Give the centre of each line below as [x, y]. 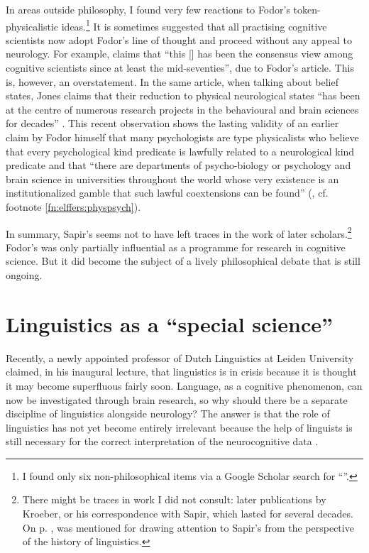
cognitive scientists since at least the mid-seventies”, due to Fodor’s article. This [180, 68]
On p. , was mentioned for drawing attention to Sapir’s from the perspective [188, 527]
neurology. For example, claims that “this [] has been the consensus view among [180, 54]
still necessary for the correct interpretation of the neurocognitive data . [162, 441]
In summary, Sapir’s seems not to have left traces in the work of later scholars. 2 [179, 232]
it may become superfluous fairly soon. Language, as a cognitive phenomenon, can [184, 385]
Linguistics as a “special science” [169, 323]
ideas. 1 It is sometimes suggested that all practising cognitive [194, 25]
